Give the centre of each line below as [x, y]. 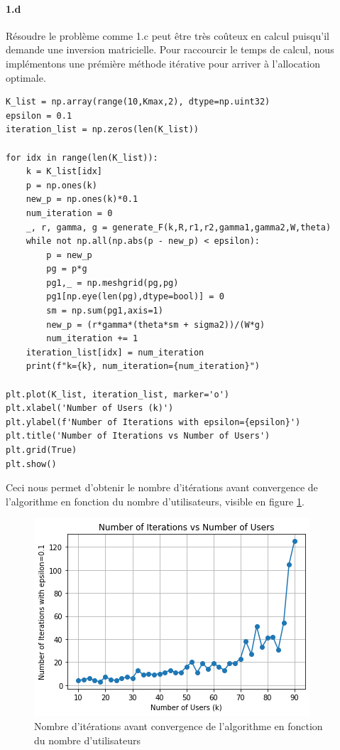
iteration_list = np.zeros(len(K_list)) [103, 130]
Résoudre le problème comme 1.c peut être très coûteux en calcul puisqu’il [168, 35]
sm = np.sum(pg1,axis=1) [105, 311]
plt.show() [31, 464]
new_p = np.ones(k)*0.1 [82, 199]
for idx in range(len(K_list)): [82, 157]
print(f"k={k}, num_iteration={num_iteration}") [143, 366]
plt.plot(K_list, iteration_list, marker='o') [117, 394]
